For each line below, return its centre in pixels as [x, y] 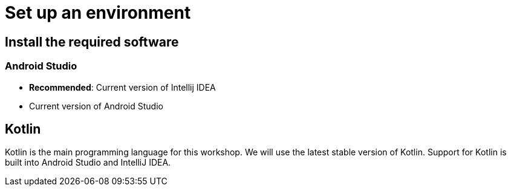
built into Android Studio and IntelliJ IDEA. [88, 163]
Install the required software [92, 42]
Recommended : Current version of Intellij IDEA [122, 87]
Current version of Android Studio [96, 106]
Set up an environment [98, 13]
